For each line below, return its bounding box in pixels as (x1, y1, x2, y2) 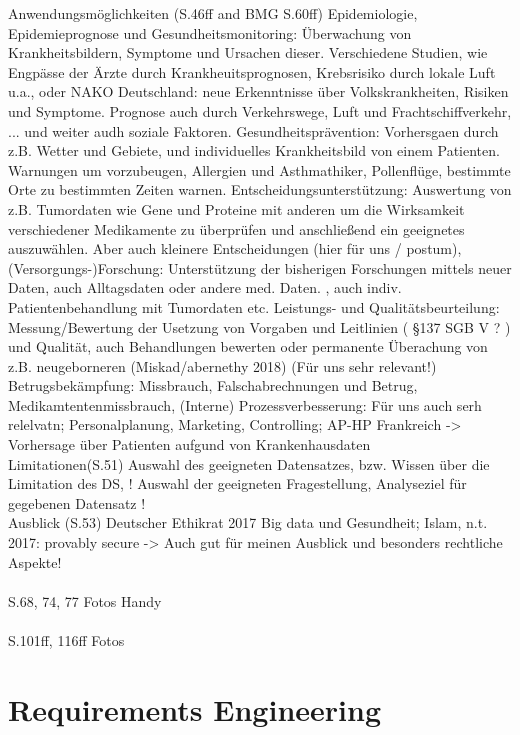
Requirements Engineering (8, 688, 381, 729)
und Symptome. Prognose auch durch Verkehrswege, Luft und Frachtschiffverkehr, (8, 100, 512, 121)
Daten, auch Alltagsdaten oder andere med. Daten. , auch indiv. (8, 277, 402, 298)
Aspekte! (8, 551, 62, 572)
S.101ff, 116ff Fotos (8, 630, 125, 650)
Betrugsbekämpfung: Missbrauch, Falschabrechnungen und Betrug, (8, 375, 418, 396)
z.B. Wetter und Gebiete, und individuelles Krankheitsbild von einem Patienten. (8, 140, 500, 161)
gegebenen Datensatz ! (8, 492, 146, 513)
